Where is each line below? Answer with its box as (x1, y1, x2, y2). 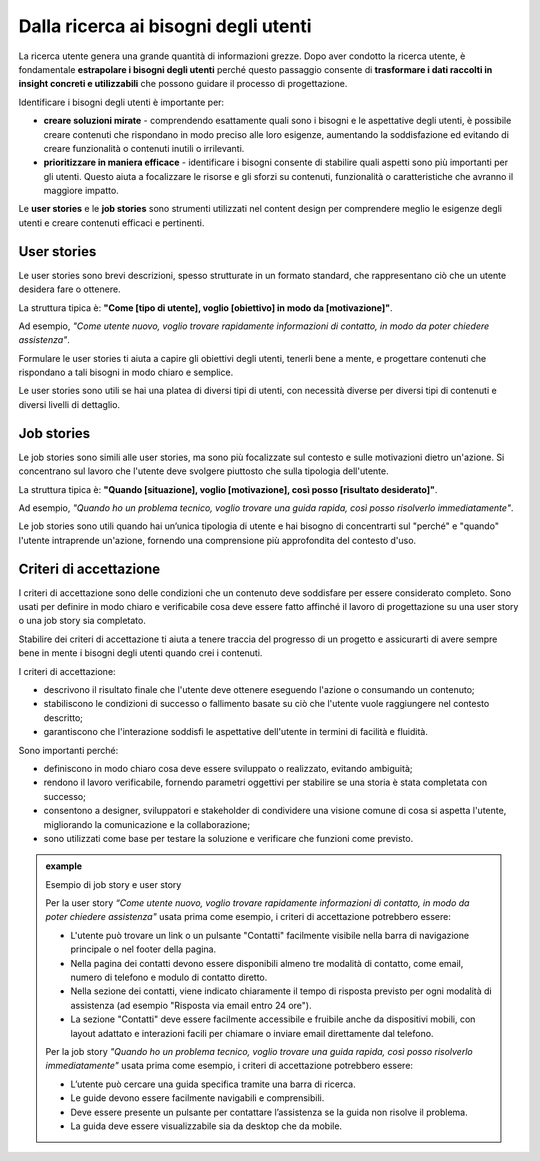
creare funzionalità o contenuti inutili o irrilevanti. (43, 142, 245, 154)
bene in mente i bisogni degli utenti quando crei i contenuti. (18, 647, 263, 659)
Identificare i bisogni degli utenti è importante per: (18, 96, 225, 108)
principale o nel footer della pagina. (70, 943, 217, 955)
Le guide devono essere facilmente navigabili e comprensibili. (70, 1092, 325, 1104)
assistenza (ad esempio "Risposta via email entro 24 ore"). (70, 999, 312, 1011)
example (45, 860, 83, 872)
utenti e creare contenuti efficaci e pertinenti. (18, 216, 205, 229)
